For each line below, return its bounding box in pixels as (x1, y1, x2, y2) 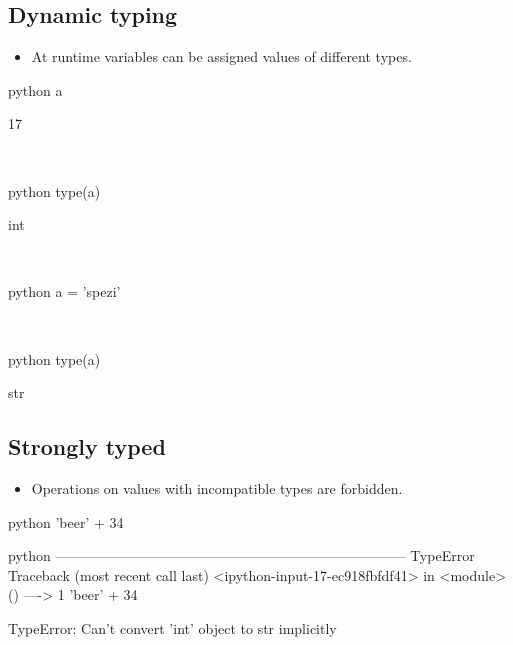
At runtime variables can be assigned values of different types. (31, 46, 412, 67)
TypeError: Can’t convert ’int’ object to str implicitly (8, 617, 337, 638)
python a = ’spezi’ (8, 281, 121, 302)
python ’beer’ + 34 (8, 511, 124, 532)
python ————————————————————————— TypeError (8, 545, 475, 566)
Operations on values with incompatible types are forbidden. (31, 477, 403, 498)
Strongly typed (8, 431, 166, 462)
